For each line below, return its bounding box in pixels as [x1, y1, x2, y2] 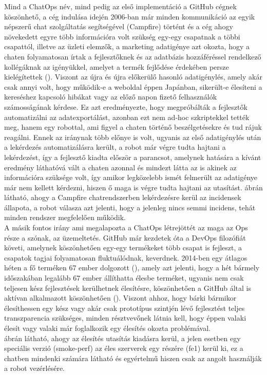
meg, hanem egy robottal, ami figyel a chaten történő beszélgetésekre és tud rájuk [4, 122, 262, 132]
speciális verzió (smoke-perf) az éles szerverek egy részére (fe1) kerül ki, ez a [4, 343, 243, 353]
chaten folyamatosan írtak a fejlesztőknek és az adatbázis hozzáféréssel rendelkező [4, 51, 261, 62]
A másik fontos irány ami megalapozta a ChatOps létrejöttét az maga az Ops [4, 222, 248, 233]
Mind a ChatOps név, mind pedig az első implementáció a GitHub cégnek [4, 1, 237, 11]
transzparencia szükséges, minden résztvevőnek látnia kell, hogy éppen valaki [4, 312, 246, 323]
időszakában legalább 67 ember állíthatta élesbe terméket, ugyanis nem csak [4, 272, 244, 283]
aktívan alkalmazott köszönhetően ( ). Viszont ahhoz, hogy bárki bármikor [4, 292, 237, 303]
